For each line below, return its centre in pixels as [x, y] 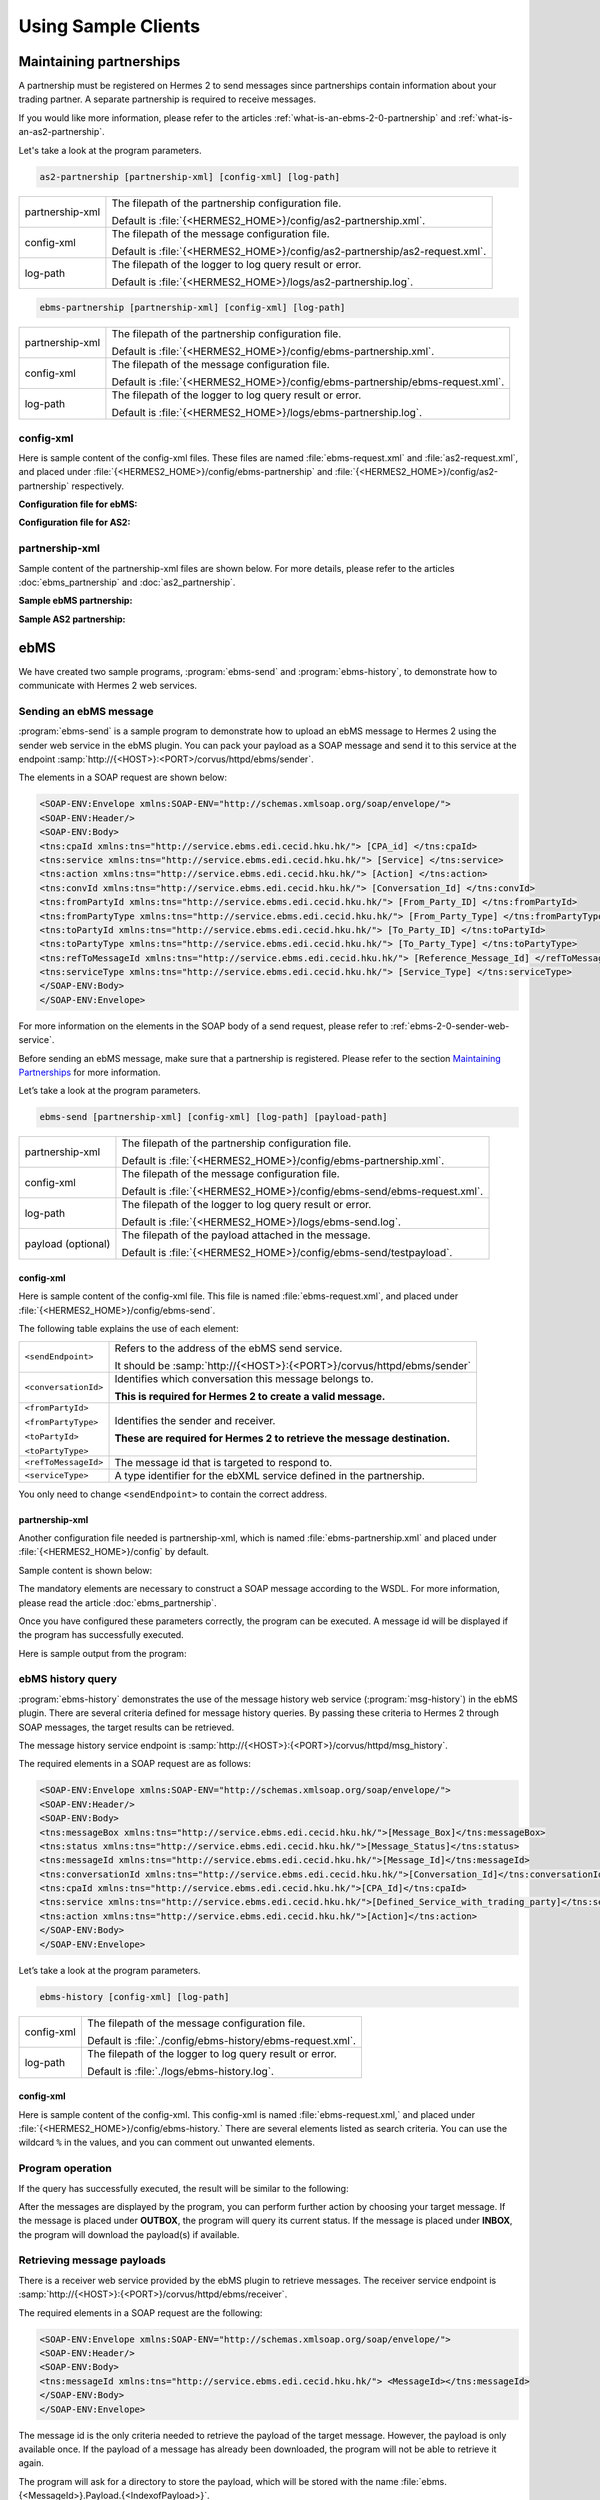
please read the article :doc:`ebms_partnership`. [117, 1602]
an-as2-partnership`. [61, 132]
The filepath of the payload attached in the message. [246, 1235]
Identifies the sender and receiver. [195, 1420]
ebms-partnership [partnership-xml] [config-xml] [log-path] [192, 308]
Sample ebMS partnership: [75, 601]
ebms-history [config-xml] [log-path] [134, 1996]
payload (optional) [67, 1244]
